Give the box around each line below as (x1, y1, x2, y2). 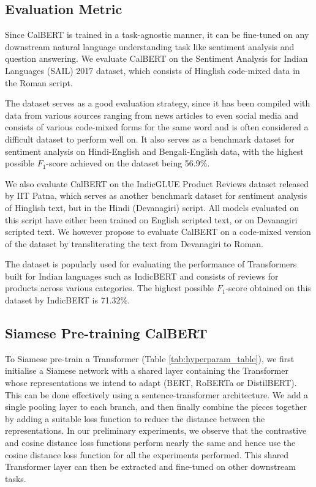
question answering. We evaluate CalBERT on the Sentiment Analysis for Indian (5, 52, 308, 65)
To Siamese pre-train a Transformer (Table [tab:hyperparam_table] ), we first (5, 352, 295, 365)
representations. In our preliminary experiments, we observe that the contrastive (5, 424, 307, 437)
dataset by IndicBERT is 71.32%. (5, 294, 130, 307)
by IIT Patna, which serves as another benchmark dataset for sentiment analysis (5, 189, 307, 202)
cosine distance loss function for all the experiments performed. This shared (5, 448, 289, 461)
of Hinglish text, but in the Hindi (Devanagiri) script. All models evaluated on (5, 201, 299, 214)
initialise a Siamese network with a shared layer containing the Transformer (5, 364, 288, 377)
